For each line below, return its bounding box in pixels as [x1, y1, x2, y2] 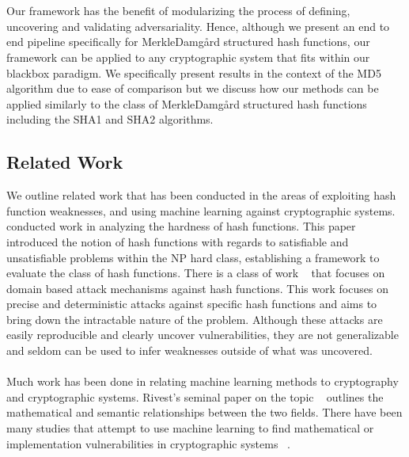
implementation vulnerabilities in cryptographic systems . [6, 435, 291, 451]
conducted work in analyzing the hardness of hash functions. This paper [6, 218, 356, 234]
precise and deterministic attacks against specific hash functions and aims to [6, 295, 377, 312]
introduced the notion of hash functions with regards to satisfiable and [6, 233, 349, 249]
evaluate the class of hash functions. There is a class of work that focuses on [6, 265, 385, 281]
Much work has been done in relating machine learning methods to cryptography [6, 373, 399, 390]
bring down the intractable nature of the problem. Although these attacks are [6, 310, 383, 327]
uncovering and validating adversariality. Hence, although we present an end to [6, 17, 390, 34]
